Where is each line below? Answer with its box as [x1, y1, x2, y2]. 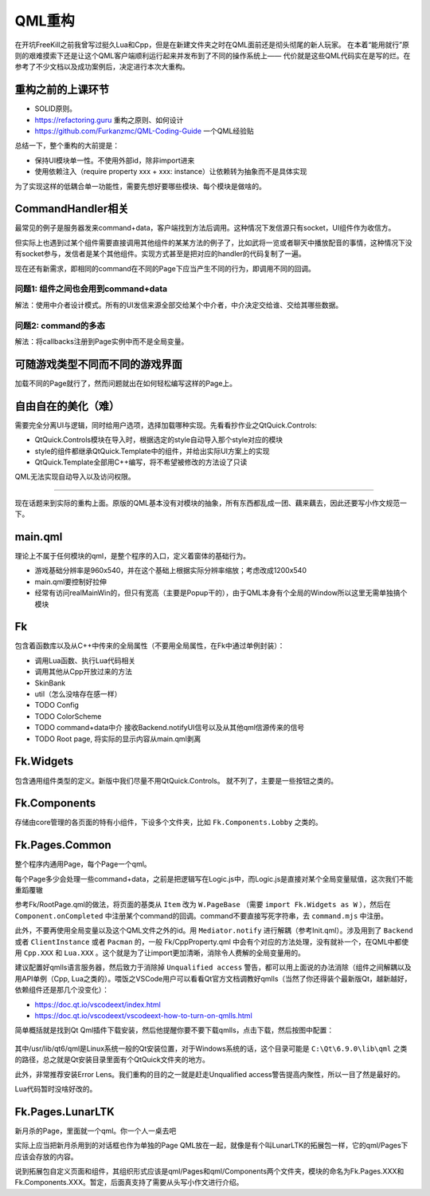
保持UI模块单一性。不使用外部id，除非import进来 [34, 156, 195, 165]
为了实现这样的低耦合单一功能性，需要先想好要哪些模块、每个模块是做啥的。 [14, 181, 266, 191]
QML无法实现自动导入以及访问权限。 [14, 472, 135, 482]
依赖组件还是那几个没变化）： [14, 985, 109, 995]
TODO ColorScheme [34, 711, 102, 721]
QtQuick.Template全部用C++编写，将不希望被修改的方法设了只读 [34, 457, 248, 467]
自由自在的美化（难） [14, 399, 119, 412]
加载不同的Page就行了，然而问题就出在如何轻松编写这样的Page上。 [14, 378, 237, 388]
